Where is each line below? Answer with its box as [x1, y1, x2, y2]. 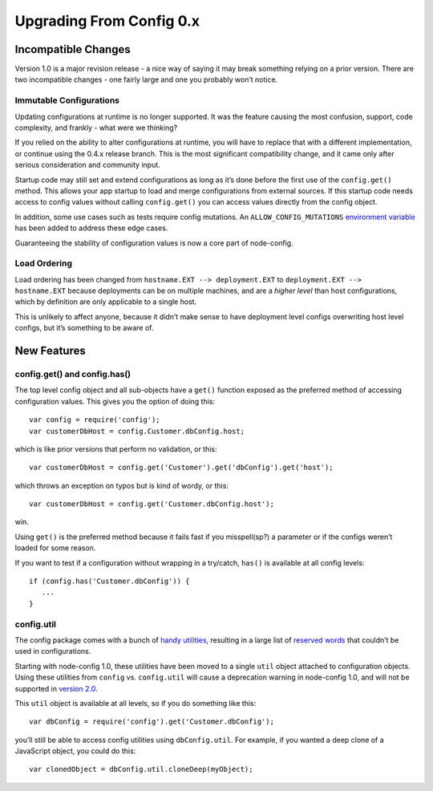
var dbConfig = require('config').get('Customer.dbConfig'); [29, 717, 274, 726]
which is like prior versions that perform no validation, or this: [14, 444, 217, 453]
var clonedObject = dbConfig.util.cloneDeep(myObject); [29, 765, 253, 774]
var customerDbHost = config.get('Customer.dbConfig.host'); [29, 500, 274, 509]
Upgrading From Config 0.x [14, 12, 200, 30]
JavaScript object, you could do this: [14, 746, 136, 756]
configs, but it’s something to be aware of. [14, 323, 154, 333]
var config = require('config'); [29, 416, 160, 424]
